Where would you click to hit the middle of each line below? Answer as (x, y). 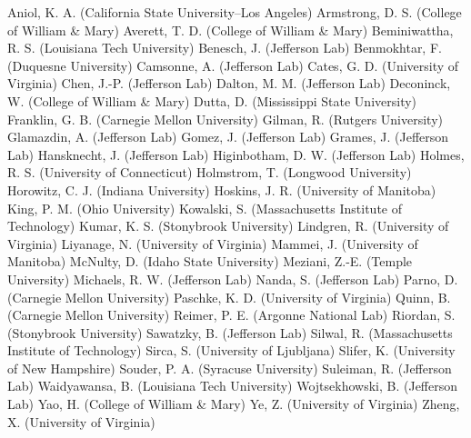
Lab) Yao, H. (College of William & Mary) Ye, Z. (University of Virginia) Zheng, (234, 404)
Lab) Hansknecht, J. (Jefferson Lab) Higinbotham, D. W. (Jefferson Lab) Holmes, (236, 154)
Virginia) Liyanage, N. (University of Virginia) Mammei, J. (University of (213, 243)
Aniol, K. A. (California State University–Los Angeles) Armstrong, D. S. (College (235, 12)
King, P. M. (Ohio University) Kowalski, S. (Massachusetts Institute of (205, 208)
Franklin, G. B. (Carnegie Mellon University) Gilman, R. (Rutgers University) (225, 119)
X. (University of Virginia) (81, 421)
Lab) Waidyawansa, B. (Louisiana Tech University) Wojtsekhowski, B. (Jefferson (233, 386)
